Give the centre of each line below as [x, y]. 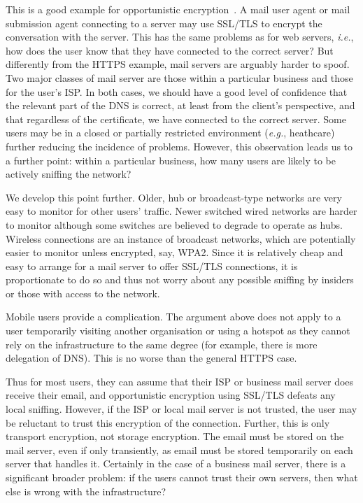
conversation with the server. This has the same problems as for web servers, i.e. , [180, 37]
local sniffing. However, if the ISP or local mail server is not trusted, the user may [181, 409]
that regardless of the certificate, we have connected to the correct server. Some [176, 119]
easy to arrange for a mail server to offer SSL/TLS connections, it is [152, 265]
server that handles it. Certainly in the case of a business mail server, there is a [176, 463]
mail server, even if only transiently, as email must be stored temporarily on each [179, 449]
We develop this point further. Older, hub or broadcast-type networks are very [174, 197]
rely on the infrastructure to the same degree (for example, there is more [162, 344]
